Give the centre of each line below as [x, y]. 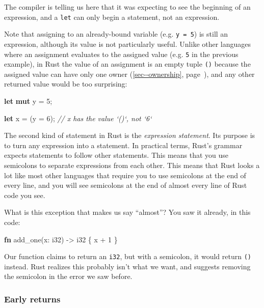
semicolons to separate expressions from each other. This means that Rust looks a [132, 165]
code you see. [25, 195]
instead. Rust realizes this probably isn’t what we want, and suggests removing [127, 266]
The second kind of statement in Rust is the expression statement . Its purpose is [130, 135]
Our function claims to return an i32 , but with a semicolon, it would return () [128, 256]
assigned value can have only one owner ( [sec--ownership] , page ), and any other [129, 74]
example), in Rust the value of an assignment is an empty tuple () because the [127, 64]
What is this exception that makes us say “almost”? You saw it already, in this [127, 212]
